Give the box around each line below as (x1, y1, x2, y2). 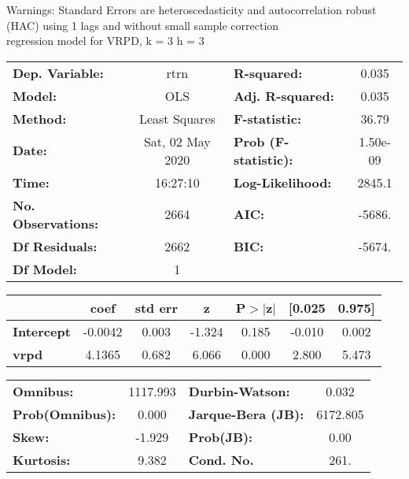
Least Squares (138, 109, 216, 128)
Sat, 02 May (143, 132, 211, 150)
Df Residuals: (13, 236, 98, 255)
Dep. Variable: (13, 63, 104, 82)
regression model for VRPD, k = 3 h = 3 (6, 32, 204, 49)
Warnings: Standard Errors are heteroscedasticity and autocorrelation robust (6, 2, 377, 17)
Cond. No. (188, 450, 254, 469)
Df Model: (13, 259, 77, 278)
